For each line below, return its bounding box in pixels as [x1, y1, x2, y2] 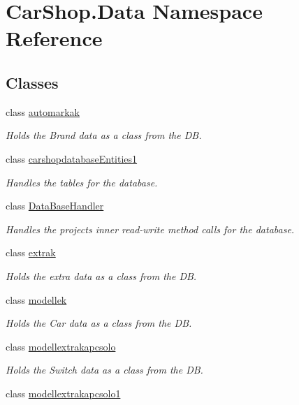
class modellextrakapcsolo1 [6, 385, 121, 400]
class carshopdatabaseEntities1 [6, 151, 138, 165]
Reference [6, 24, 103, 52]
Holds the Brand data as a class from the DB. [6, 128, 202, 142]
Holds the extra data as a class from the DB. [6, 268, 197, 283]
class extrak [6, 245, 56, 260]
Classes [6, 71, 59, 93]
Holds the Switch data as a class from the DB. [6, 362, 203, 377]
